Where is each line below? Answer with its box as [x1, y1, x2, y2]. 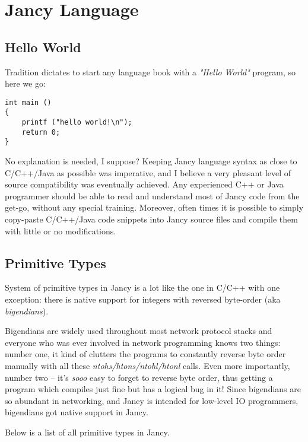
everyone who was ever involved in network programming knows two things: [5, 336, 281, 348]
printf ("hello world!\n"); [21, 118, 132, 127]
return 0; [21, 128, 61, 136]
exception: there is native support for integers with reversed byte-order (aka [5, 293, 281, 305]
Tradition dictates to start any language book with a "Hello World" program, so [5, 65, 296, 78]
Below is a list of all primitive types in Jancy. [5, 425, 170, 438]
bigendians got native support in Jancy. [5, 406, 148, 418]
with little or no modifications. [5, 224, 116, 237]
